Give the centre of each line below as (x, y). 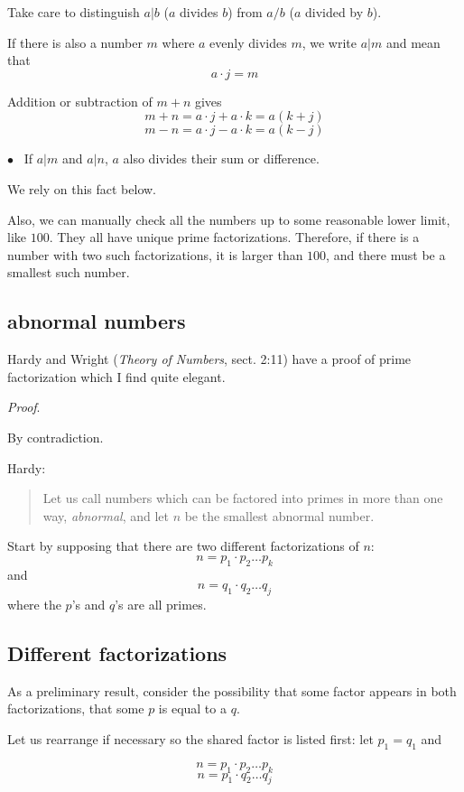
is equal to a (192, 708)
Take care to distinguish (74, 12)
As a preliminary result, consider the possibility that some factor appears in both (232, 690)
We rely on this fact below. (82, 188)
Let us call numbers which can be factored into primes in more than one (243, 498)
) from (245, 12)
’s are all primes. (161, 605)
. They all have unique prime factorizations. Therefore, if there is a (234, 237)
